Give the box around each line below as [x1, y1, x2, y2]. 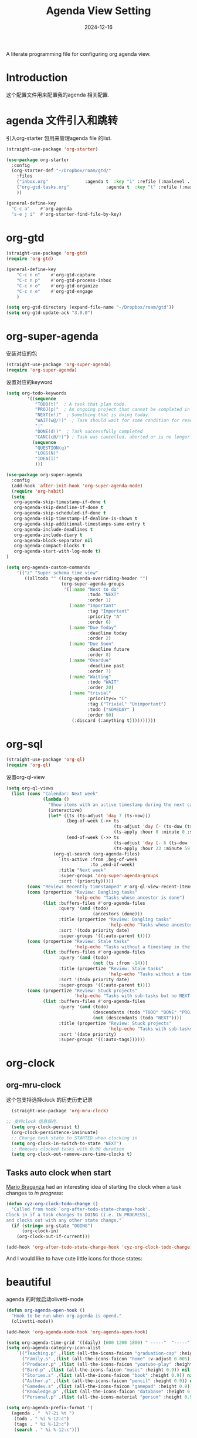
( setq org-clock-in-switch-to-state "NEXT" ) [11, 1141, 122, 1146]
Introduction [6, 71, 68, 85]
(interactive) [47, 807, 83, 813]
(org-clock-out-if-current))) [16, 1233, 91, 1240]
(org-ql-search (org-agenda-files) [53, 851, 141, 857]
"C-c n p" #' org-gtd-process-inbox [16, 277, 111, 283]
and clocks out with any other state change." [6, 1217, 122, 1223]
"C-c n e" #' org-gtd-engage [16, 288, 93, 295]
